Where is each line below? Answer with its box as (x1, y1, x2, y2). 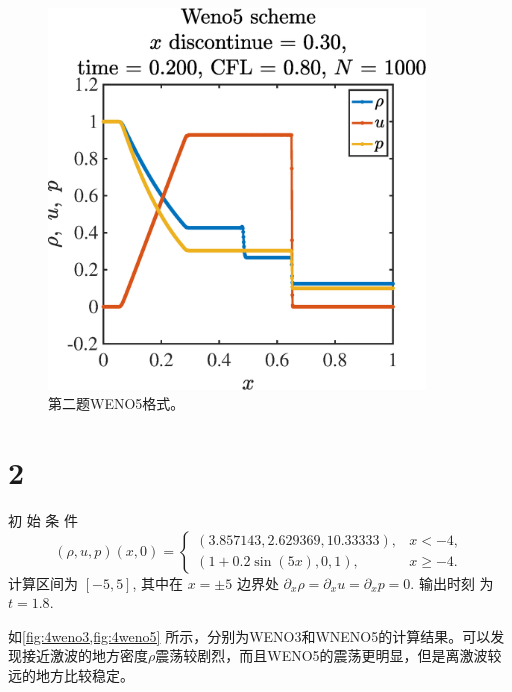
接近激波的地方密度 (21, 645, 148, 666)
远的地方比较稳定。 (8, 664, 134, 685)
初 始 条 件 (8, 509, 78, 530)
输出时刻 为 (418, 572, 494, 593)
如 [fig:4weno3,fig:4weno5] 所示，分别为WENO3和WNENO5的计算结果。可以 (8, 625, 491, 646)
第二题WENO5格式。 (48, 393, 185, 414)
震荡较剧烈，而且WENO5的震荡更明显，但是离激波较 (155, 645, 502, 666)
